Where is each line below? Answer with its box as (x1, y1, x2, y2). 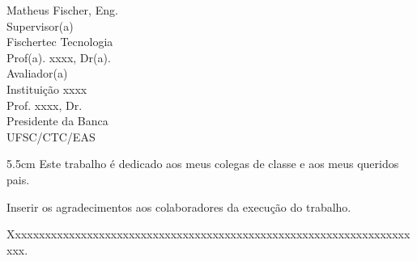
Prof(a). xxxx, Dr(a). (6, 48, 111, 65)
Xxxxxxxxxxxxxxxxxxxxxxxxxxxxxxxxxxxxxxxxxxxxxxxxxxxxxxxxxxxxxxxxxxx (6, 225, 411, 242)
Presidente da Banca (6, 112, 109, 129)
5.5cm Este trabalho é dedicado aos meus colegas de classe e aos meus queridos (6, 155, 399, 172)
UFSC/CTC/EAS (6, 128, 96, 145)
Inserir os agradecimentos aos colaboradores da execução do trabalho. (6, 198, 351, 215)
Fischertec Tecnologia (6, 33, 113, 50)
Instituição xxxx (6, 80, 87, 97)
